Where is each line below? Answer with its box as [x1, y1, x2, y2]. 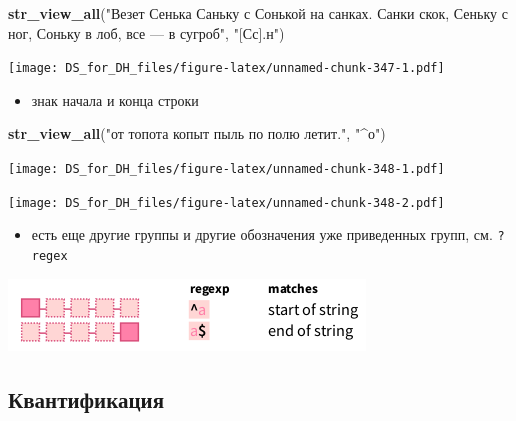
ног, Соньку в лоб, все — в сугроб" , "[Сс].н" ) [8, 22, 285, 43]
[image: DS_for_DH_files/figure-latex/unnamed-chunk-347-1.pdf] [8, 61, 445, 76]
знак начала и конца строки [31, 89, 199, 110]
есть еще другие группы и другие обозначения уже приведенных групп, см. [31, 224, 493, 245]
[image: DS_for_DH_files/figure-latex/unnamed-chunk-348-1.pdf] [8, 162, 445, 177]
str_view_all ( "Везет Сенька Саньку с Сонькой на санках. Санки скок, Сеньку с [8, 3, 508, 23]
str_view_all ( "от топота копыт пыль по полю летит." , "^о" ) [8, 123, 386, 144]
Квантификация [8, 383, 165, 414]
